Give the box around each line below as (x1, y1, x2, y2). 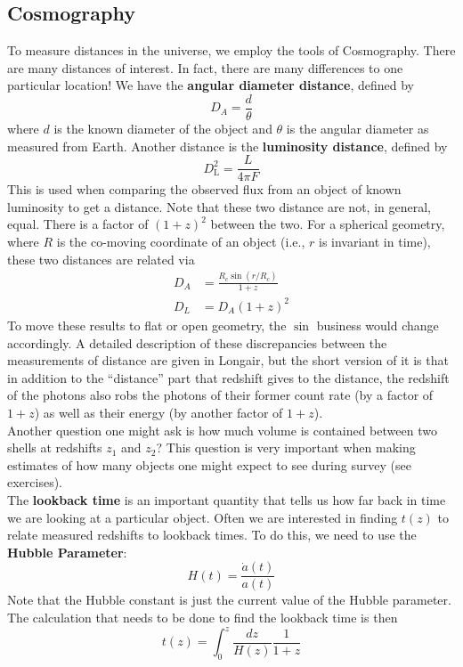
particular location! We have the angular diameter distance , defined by (7, 76, 414, 94)
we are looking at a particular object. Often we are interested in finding (7, 508, 398, 526)
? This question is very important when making (156, 438, 416, 457)
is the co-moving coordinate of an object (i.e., (56, 232, 305, 251)
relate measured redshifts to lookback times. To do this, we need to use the (7, 525, 417, 544)
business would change (316, 315, 439, 334)
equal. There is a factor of (7, 215, 149, 233)
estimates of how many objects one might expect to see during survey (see (7, 455, 411, 474)
